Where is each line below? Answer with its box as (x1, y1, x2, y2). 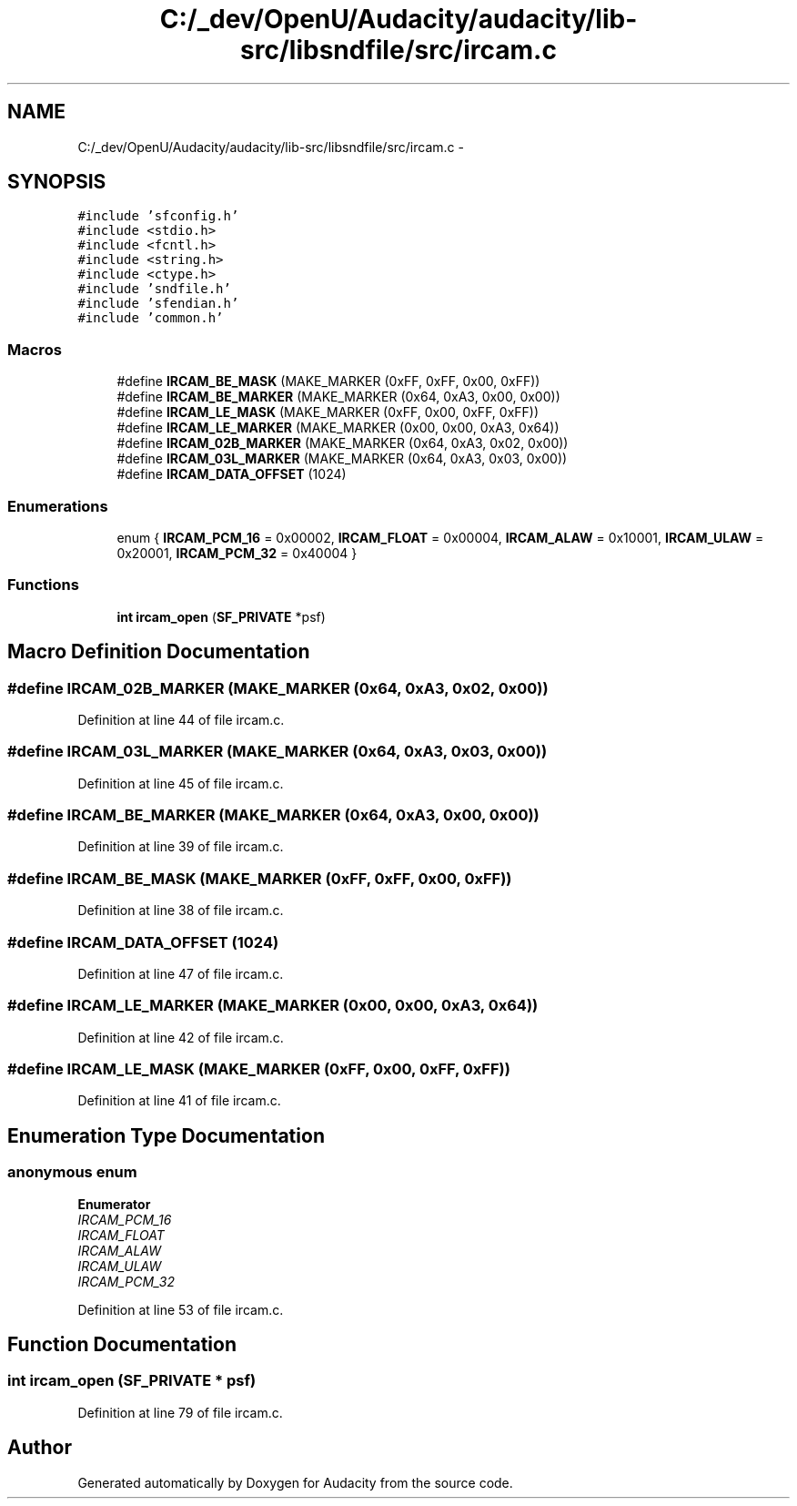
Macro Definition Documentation (7, 640, 310, 664)
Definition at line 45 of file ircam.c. (77, 775, 284, 791)
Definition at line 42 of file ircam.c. (77, 1029, 284, 1045)
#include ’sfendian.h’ (77, 296, 239, 311)
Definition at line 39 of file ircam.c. (77, 839, 284, 855)
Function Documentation (7, 1333, 237, 1357)
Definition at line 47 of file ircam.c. (77, 965, 284, 982)
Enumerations (7, 496, 108, 515)
